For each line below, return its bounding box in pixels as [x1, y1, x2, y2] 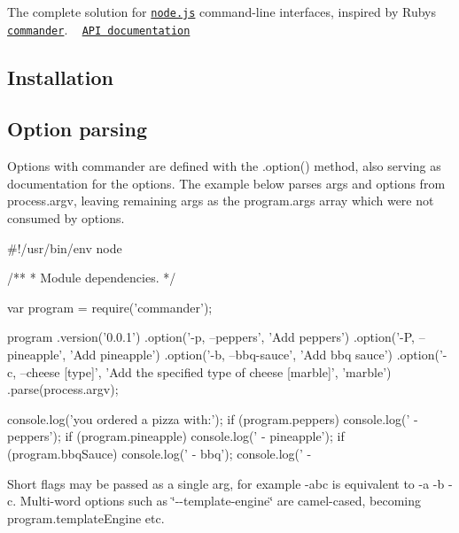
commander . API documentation [7, 19, 191, 38]
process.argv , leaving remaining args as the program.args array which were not [7, 191, 434, 210]
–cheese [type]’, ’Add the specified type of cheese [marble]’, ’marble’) [19, 362, 392, 381]
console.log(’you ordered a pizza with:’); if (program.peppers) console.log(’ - [7, 409, 418, 428]
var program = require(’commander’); [7, 297, 213, 316]
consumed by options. [7, 209, 125, 228]
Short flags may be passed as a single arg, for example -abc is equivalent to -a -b [7, 474, 445, 492]
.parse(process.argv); [7, 380, 119, 398]
